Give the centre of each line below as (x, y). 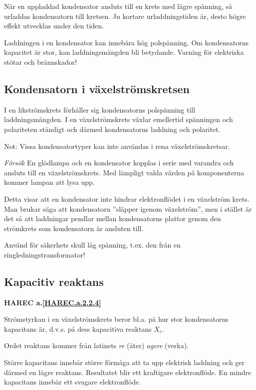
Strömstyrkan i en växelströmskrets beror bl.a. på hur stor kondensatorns (116, 319)
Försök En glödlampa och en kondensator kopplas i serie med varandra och (119, 163)
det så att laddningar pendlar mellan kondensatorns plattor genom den (113, 218)
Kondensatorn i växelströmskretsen (97, 88)
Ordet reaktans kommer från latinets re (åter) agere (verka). (96, 345)
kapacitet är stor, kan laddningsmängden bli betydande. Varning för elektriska (124, 52)
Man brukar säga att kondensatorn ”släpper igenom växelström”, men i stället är (128, 208)
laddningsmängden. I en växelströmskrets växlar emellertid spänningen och (119, 119)
